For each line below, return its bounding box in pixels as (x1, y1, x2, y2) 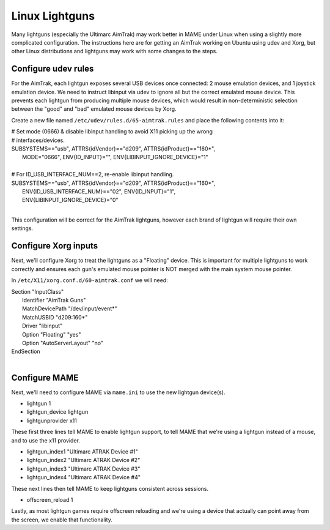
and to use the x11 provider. (11, 436, 81, 444)
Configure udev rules (11, 64, 94, 74)
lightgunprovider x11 (26, 417, 78, 424)
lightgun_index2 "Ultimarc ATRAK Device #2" (26, 457, 141, 464)
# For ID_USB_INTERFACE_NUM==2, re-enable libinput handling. (11, 171, 174, 178)
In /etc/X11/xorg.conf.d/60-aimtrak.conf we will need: (11, 277, 168, 284)
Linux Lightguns (11, 9, 95, 23)
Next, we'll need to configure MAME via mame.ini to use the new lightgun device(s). (11, 389, 226, 396)
